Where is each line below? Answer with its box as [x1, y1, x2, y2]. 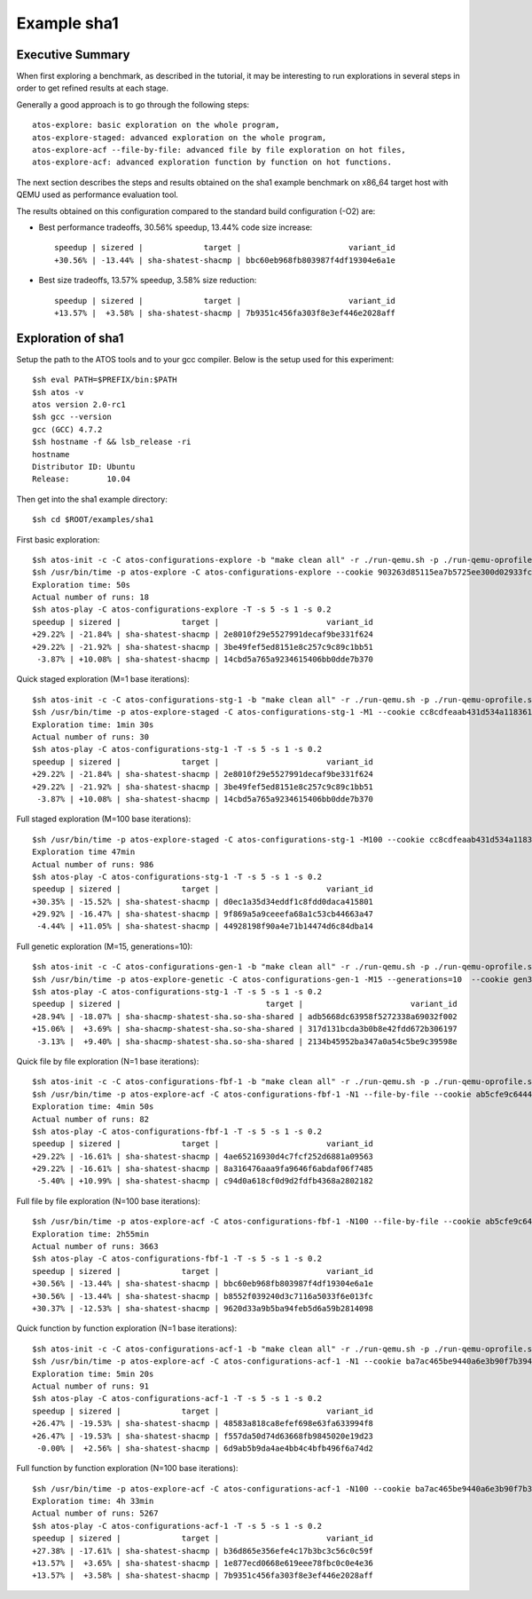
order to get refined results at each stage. [16, 83, 168, 93]
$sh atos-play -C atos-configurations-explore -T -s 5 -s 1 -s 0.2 [32, 605, 332, 614]
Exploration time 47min [32, 847, 136, 857]
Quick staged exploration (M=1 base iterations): [16, 674, 190, 685]
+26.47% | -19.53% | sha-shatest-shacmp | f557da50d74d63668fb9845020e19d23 [32, 1430, 374, 1441]
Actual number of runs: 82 [32, 1114, 150, 1124]
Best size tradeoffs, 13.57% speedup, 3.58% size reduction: [38, 275, 257, 286]
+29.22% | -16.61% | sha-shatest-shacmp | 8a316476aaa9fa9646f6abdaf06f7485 [32, 1164, 374, 1174]
